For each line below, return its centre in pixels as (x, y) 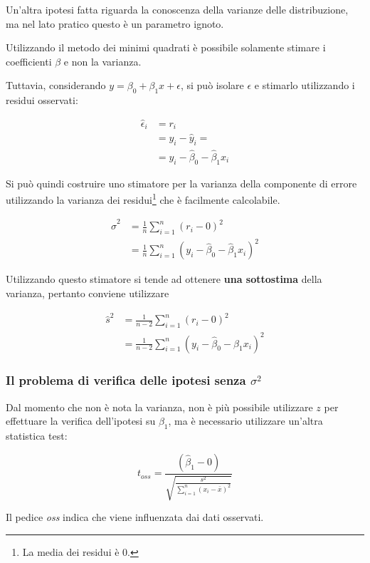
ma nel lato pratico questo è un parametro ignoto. (115, 23)
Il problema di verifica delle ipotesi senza (126, 380)
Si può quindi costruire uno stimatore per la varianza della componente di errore (181, 183)
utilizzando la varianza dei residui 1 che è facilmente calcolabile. (143, 198)
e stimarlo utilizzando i (305, 85)
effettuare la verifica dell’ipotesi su (81, 421)
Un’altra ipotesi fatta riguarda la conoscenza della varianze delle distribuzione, (177, 9)
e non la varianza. (102, 61)
